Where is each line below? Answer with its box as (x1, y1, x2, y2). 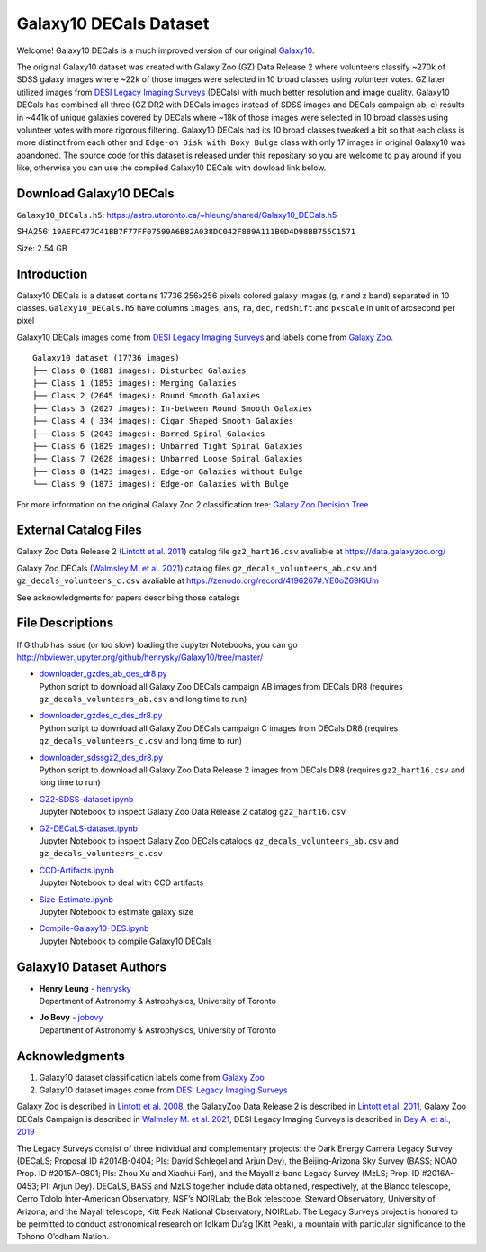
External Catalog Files (16, 523, 143, 538)
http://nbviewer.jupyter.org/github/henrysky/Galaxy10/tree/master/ (16, 652, 264, 663)
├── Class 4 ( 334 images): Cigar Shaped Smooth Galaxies (32, 416, 294, 426)
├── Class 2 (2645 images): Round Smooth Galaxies (32, 390, 261, 401)
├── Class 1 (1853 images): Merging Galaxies (32, 379, 238, 388)
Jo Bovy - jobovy (39, 1012, 103, 1023)
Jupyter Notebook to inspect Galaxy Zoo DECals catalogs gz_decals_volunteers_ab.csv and (39, 835, 400, 846)
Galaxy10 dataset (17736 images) (32, 352, 180, 363)
